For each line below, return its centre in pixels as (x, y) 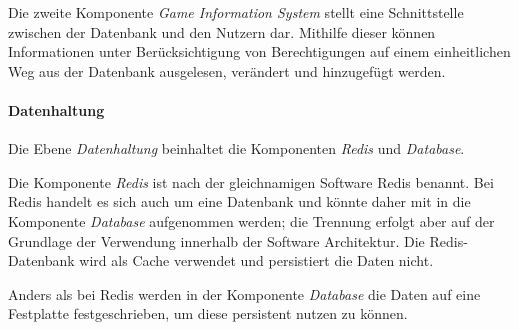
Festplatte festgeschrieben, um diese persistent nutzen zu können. (208, 313)
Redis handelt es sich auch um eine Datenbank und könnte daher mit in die (239, 201)
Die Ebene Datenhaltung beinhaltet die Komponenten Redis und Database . (236, 148)
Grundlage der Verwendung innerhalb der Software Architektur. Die (216, 240)
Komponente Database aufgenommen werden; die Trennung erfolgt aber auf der (251, 220)
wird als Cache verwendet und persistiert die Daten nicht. (256, 260)
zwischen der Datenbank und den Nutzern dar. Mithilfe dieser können (222, 31)
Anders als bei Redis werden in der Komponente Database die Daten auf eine (244, 293)
